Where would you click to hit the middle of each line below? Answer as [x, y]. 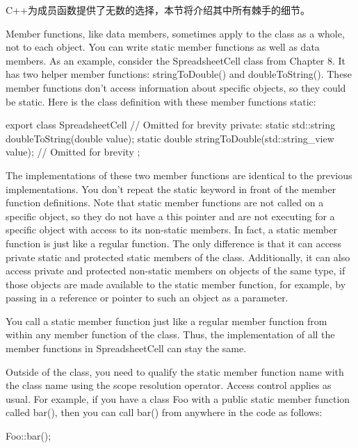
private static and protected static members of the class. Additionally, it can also [178, 257]
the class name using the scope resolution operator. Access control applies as [169, 385]
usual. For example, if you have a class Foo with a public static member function [178, 398]
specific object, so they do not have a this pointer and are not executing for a [170, 216]
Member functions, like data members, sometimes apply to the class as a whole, [175, 33]
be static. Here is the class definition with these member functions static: [161, 101]
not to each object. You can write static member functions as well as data [163, 47]
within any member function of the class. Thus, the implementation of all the [170, 334]
